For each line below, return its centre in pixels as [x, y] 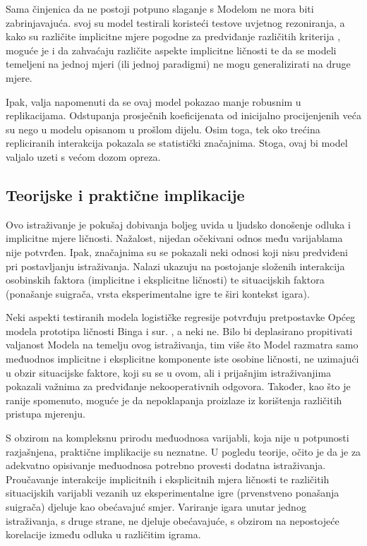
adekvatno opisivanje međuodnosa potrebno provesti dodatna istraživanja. [166, 465]
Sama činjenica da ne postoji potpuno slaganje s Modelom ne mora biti [160, 8]
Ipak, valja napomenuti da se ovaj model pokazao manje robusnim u [154, 101]
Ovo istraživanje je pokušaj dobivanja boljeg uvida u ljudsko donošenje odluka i [178, 224]
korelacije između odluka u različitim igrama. [103, 534]
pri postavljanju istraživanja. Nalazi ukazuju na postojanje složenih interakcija [175, 266]
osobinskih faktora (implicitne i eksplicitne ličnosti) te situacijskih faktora [165, 280]
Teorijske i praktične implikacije [125, 194]
